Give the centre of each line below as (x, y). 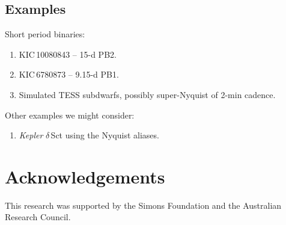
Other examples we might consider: (70, 115)
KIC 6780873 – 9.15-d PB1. (69, 74)
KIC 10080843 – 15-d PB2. (68, 54)
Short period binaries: (45, 34)
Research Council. (38, 217)
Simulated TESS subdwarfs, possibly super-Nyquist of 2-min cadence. (147, 94)
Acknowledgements (85, 176)
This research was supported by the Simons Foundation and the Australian (143, 205)
